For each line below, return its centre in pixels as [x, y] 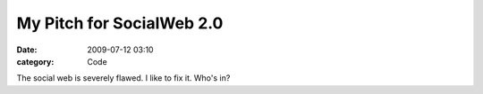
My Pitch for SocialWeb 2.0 [120, 23]
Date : [27, 50]
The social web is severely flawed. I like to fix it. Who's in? [123, 78]
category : [35, 61]
